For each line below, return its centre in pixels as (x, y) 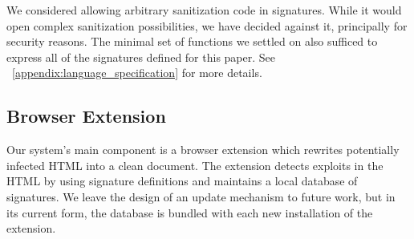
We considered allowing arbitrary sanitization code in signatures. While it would (204, 10)
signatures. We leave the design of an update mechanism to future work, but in (201, 196)
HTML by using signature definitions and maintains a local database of (182, 181)
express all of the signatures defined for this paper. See (141, 57)
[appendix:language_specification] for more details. (137, 73)
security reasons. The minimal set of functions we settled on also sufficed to (192, 41)
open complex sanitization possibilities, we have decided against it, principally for (207, 25)
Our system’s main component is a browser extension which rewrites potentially (203, 150)
